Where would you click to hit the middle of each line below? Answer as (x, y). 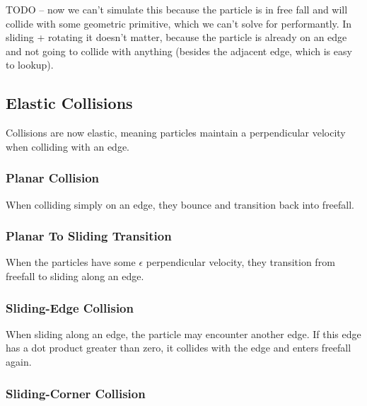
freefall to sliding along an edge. (75, 275)
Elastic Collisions (69, 103)
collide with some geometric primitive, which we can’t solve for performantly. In (179, 23)
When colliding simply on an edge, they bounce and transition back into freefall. (180, 204)
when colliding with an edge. (68, 146)
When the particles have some (71, 262)
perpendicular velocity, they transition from (240, 262)
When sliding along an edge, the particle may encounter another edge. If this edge (183, 333)
